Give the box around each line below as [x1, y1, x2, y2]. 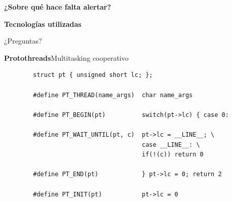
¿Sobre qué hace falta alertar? [4, 2, 111, 12]
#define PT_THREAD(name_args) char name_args [33, 91, 193, 99]
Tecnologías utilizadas [4, 18, 82, 29]
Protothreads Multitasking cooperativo [4, 52, 129, 63]
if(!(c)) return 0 [142, 151, 204, 158]
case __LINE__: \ [142, 141, 200, 148]
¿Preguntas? [4, 35, 42, 46]
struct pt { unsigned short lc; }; [33, 71, 153, 79]
